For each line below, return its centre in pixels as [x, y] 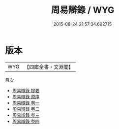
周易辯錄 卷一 [26, 103]
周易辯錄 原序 [26, 97]
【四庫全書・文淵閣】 [49, 67]
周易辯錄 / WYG [83, 10]
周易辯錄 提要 [26, 90]
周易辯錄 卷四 [26, 121]
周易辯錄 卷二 [26, 109]
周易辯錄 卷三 [26, 115]
